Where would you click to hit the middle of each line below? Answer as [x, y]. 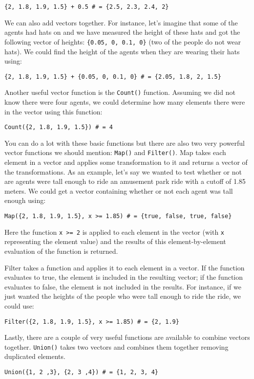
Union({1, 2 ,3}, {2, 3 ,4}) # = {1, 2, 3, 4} [81, 372]
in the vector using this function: [53, 111]
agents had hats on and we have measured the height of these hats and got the [122, 32]
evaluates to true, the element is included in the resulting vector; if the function [124, 277]
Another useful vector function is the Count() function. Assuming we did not [120, 92]
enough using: [25, 200]
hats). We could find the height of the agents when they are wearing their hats [122, 51]
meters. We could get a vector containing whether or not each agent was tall [119, 190]
